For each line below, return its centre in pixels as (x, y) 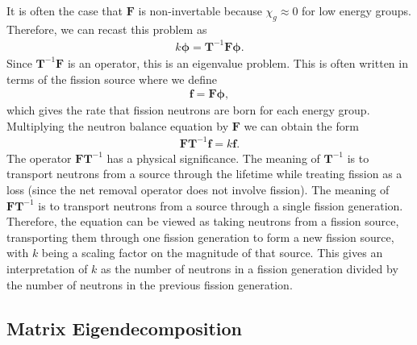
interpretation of (47, 269)
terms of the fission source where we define (112, 79)
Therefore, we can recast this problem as (107, 29)
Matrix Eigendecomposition (125, 328)
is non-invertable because (200, 10)
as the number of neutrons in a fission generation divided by (250, 269)
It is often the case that (65, 10)
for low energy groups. (357, 10)
